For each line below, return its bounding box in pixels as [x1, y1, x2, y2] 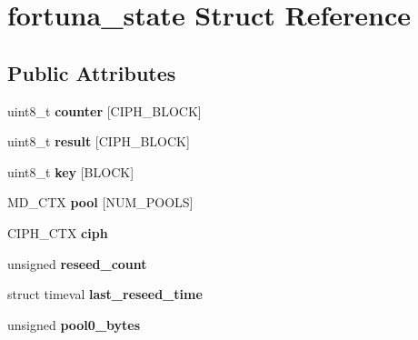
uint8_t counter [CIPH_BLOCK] [7, 101, 202, 120]
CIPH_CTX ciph [7, 223, 108, 242]
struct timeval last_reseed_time [7, 285, 203, 304]
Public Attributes [7, 58, 176, 86]
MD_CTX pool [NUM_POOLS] [7, 193, 194, 212]
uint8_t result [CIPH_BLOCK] [7, 132, 190, 151]
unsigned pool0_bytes [7, 315, 141, 334]
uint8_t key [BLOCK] [7, 162, 134, 181]
